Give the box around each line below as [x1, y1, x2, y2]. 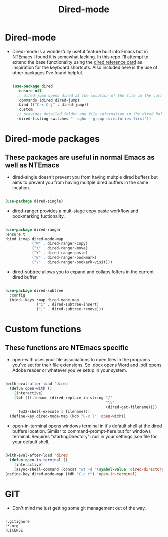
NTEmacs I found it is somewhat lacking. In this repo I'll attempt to [12, 54, 149, 60]
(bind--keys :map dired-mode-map [9, 297, 79, 302]
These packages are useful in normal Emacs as [5, 153, 155, 161]
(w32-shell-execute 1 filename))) [18, 409, 91, 414]
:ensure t [5, 232, 26, 237]
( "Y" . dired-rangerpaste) [31, 250, 88, 256]
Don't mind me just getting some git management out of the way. [12, 505, 146, 511]
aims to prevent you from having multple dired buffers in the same [12, 179, 149, 185]
